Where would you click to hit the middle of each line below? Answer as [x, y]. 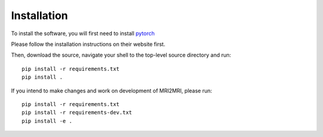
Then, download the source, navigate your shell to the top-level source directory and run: [121, 55]
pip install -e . [47, 121]
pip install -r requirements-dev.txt [77, 113]
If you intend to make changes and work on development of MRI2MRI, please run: [112, 91]
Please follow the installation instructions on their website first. [88, 44]
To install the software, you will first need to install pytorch [83, 33]
